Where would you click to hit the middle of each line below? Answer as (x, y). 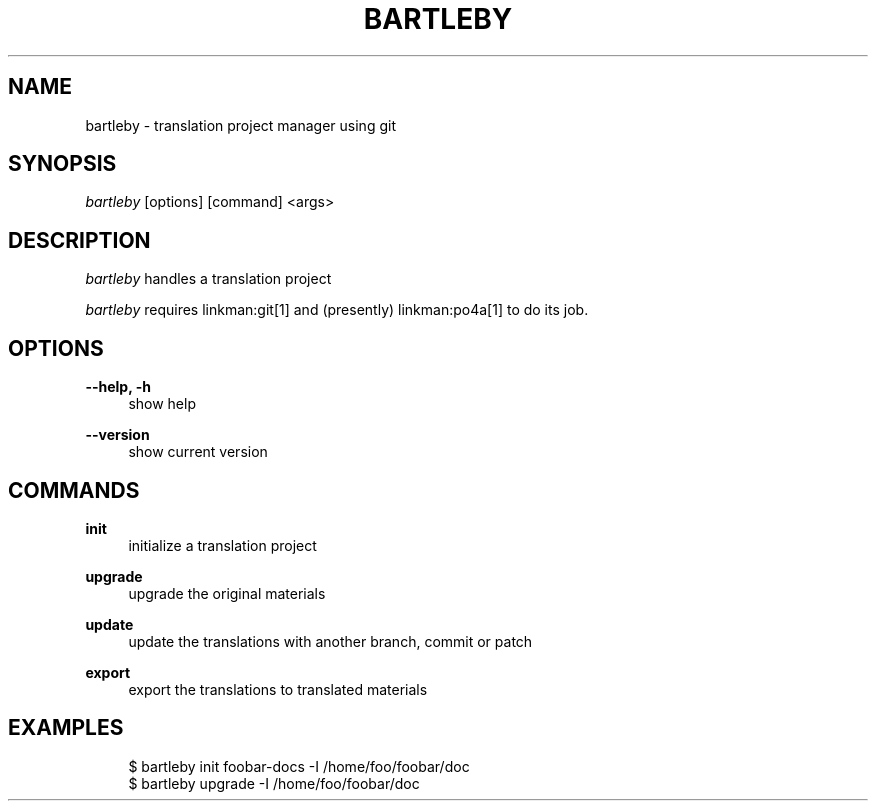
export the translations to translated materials (278, 689)
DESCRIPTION (79, 240)
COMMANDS (74, 490)
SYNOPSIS (62, 164)
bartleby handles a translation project (208, 279)
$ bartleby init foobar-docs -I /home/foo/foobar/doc (299, 766)
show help (162, 404)
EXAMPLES (66, 728)
